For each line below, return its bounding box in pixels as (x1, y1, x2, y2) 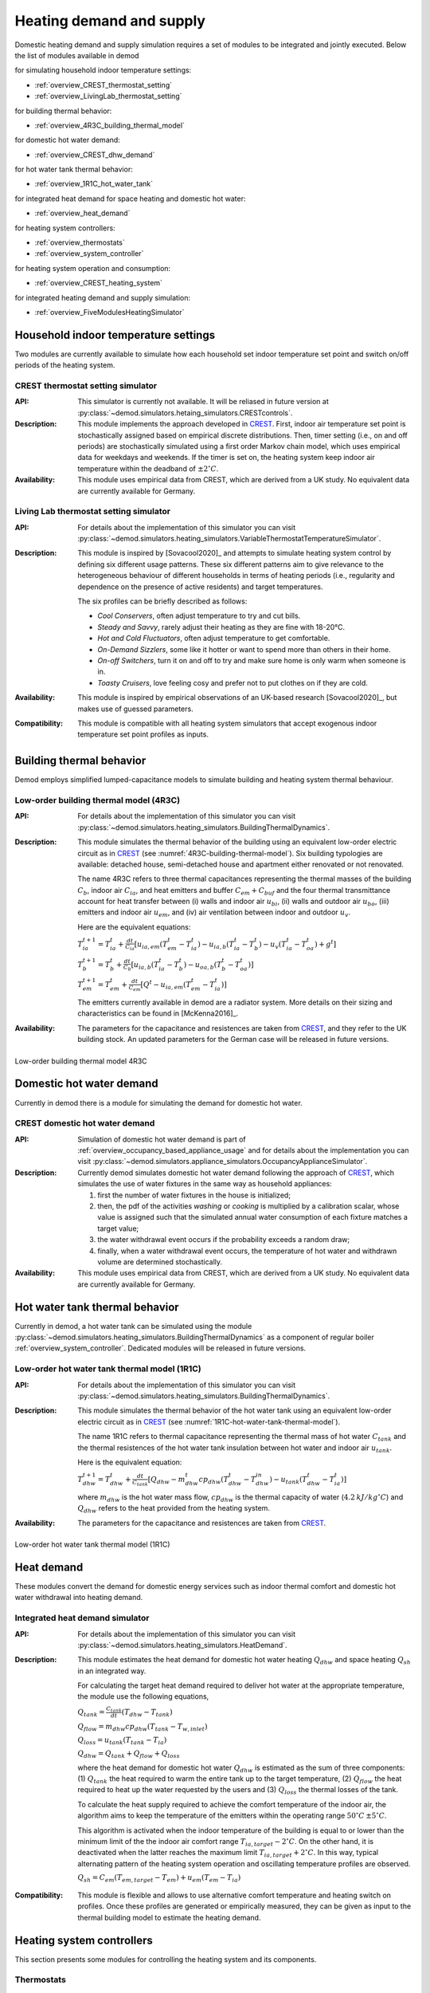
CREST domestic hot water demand (14, 1118, 155, 1129)
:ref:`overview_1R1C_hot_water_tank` (34, 179, 153, 189)
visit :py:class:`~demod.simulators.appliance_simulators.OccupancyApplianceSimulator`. (77, 1157, 368, 1166)
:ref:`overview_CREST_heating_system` (34, 278, 163, 288)
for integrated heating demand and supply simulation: (14, 293, 191, 302)
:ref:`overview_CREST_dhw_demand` (34, 150, 155, 159)
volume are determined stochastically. (97, 1256, 223, 1267)
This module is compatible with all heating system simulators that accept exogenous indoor (77, 718, 377, 728)
